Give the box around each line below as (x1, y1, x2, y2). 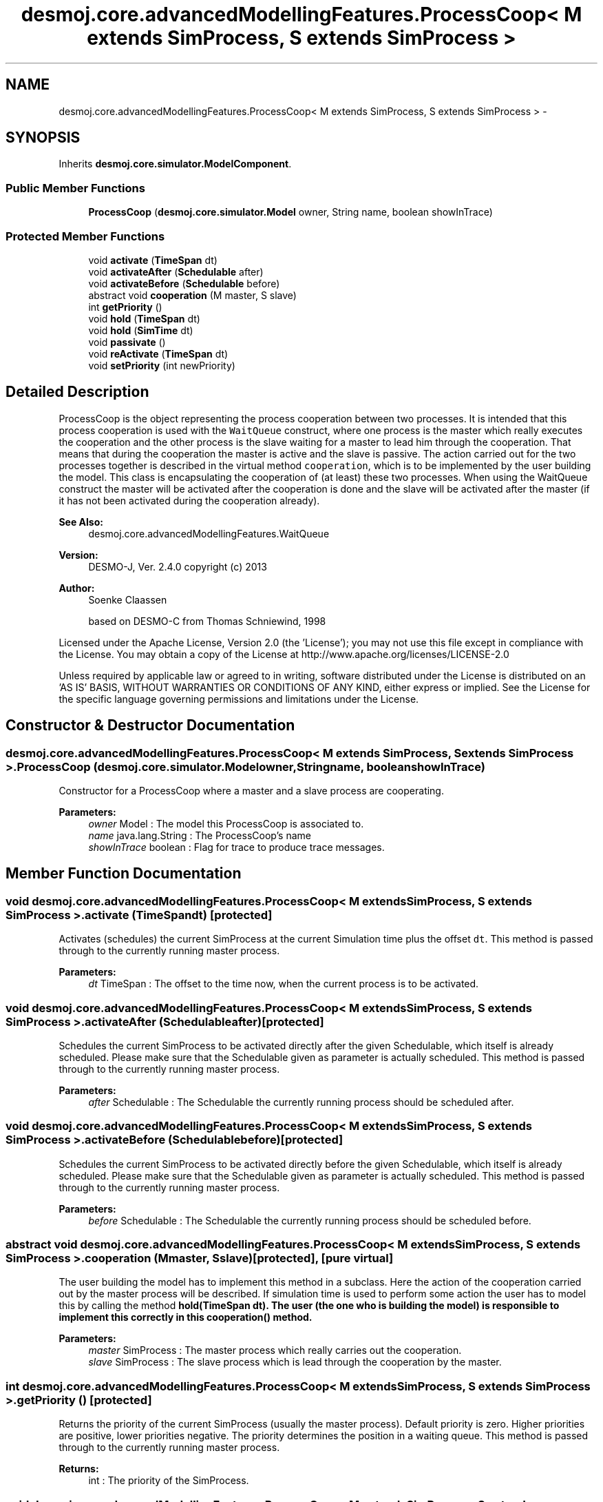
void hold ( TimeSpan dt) (88, 312, 200, 325)
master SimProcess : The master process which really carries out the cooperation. (88, 1344, 462, 1357)
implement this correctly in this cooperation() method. (59, 1311, 313, 1324)
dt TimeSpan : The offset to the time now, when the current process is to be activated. (88, 978, 479, 990)
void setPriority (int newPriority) (88, 359, 235, 371)
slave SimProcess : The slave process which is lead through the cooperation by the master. (88, 1356, 502, 1368)
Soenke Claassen (88, 593, 167, 606)
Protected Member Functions (6, 229, 165, 243)
